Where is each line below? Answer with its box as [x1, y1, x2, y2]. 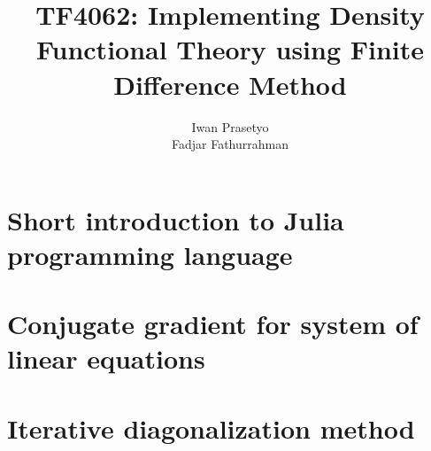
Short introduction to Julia [7, 201, 344, 237]
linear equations [7, 340, 205, 377]
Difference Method [113, 66, 347, 102]
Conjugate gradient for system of [7, 306, 419, 342]
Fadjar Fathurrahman [171, 135, 289, 153]
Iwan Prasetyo [191, 117, 269, 136]
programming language [7, 236, 293, 272]
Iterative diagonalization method [7, 409, 415, 446]
